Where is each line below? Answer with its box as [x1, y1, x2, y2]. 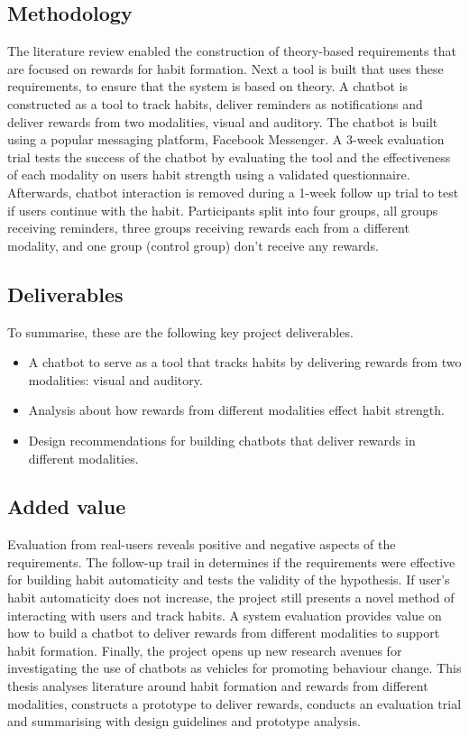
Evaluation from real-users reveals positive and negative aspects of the [7, 535, 396, 554]
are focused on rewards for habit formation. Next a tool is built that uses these [7, 59, 444, 78]
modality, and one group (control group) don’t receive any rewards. [7, 235, 379, 254]
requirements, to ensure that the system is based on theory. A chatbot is [7, 77, 408, 96]
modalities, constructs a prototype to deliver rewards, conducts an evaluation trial [7, 694, 462, 713]
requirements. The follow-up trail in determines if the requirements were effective [7, 552, 455, 571]
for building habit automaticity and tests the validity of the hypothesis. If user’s [7, 570, 450, 589]
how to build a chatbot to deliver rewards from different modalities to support [7, 623, 440, 642]
